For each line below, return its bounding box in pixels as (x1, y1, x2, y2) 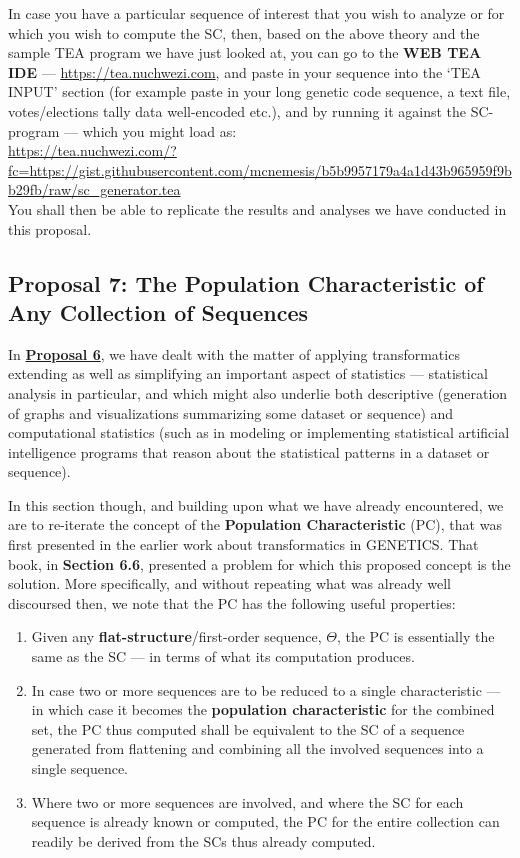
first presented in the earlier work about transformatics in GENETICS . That (8, 534, 479, 555)
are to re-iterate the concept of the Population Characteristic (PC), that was (8, 514, 502, 535)
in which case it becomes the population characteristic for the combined (31, 699, 495, 720)
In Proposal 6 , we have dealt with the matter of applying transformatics (8, 343, 460, 364)
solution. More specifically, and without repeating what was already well (8, 573, 451, 594)
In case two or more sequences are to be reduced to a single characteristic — (31, 679, 501, 700)
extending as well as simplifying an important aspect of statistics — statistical (8, 363, 488, 384)
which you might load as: (82, 120, 237, 141)
